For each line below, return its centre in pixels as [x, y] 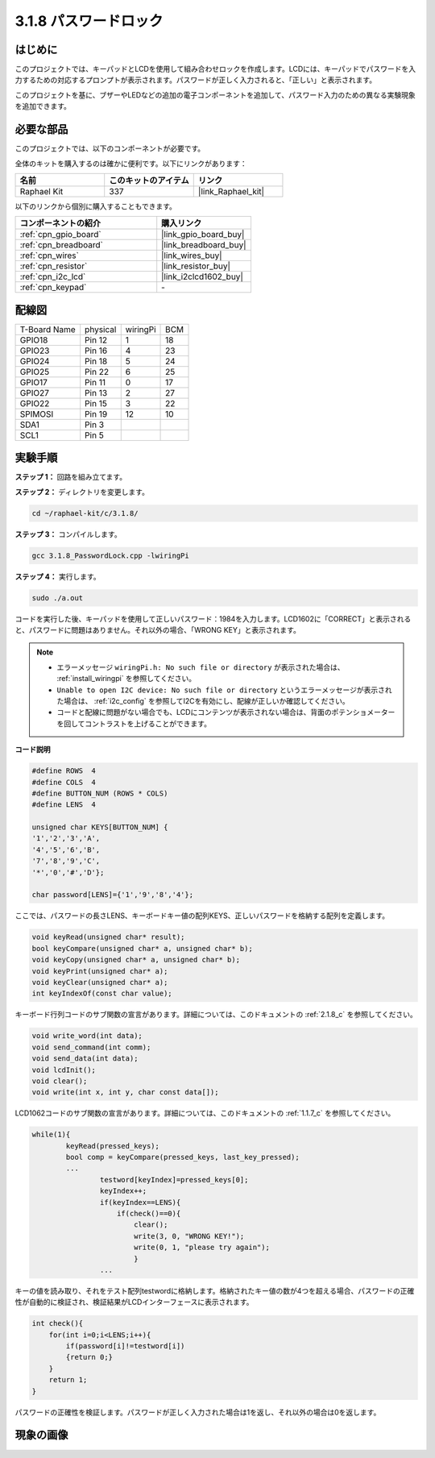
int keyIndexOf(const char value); [102, 994]
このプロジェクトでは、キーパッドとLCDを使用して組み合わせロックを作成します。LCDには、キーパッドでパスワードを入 [215, 69]
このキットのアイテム [149, 180]
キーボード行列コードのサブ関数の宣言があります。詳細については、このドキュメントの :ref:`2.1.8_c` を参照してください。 [216, 1015]
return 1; [68, 1380]
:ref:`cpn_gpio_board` [60, 235]
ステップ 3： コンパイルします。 [68, 534]
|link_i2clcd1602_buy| [202, 276]
